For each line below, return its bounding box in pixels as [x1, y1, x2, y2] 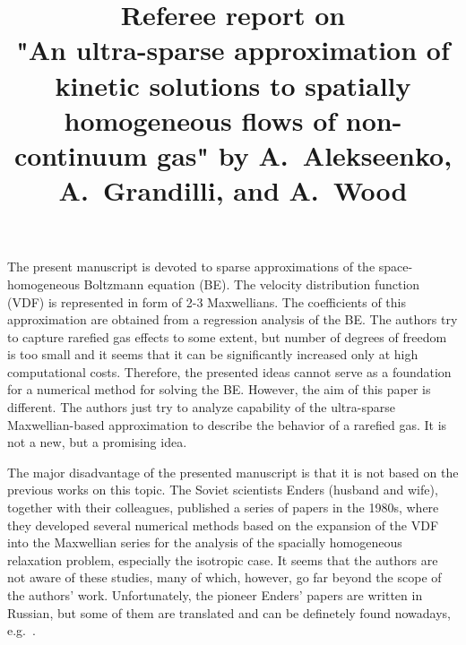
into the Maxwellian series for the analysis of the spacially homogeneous [7, 533, 402, 552]
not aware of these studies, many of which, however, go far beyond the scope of [7, 568, 442, 587]
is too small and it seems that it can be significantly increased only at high [7, 345, 419, 364]
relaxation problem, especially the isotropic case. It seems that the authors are [7, 550, 438, 569]
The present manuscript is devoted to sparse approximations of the [7, 257, 375, 276]
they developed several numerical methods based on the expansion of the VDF [7, 515, 439, 534]
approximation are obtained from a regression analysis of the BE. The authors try [7, 310, 458, 329]
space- [378, 257, 413, 276]
